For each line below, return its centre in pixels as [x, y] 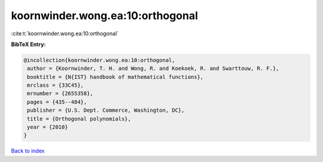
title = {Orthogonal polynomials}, [79, 119]
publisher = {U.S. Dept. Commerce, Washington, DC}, [106, 110]
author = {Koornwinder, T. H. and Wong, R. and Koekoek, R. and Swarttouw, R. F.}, [153, 68]
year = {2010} [48, 127]
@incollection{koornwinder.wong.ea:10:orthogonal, [100, 60]
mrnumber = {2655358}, [60, 94]
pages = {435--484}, [57, 102]
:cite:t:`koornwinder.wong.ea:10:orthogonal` [65, 33]
